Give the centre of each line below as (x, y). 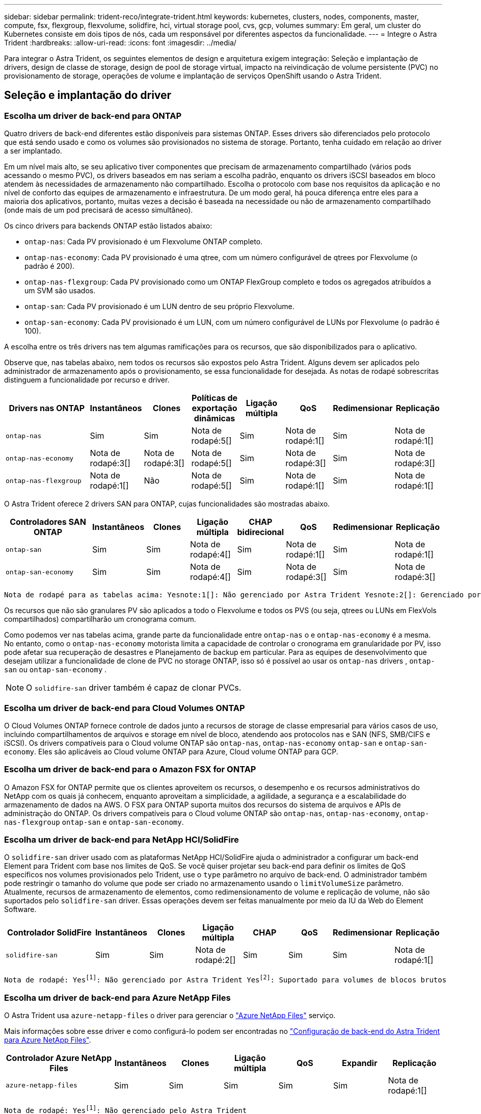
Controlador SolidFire (49, 933)
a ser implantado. (33, 151)
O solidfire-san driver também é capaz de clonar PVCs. (134, 688)
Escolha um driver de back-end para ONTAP (93, 116)
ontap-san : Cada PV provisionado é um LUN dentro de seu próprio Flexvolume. (159, 307)
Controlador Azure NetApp (59, 1058)
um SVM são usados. (60, 291)
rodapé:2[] (216, 960)
